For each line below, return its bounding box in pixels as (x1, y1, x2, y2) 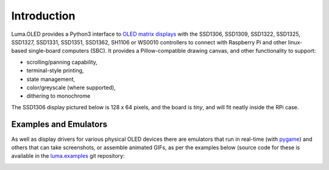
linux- (288, 38, 303, 46)
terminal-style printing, (26, 67, 84, 74)
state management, (26, 75, 76, 83)
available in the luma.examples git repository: (11, 152, 125, 160)
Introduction (11, 9, 76, 22)
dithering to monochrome (26, 92, 91, 100)
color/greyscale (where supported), (26, 84, 116, 91)
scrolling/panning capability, (26, 58, 97, 66)
